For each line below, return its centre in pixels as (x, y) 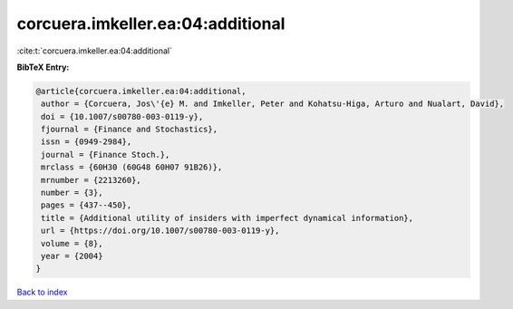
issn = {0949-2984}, (87, 142)
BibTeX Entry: (43, 67)
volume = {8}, (72, 243)
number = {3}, (72, 193)
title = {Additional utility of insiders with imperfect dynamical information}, (227, 218)
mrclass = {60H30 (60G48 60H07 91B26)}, (132, 167)
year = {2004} (72, 256)
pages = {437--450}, (87, 205)
